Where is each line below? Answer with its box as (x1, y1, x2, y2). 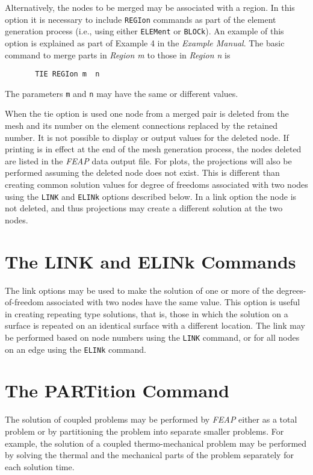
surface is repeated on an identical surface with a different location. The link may (5, 319, 305, 332)
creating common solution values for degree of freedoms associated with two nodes (5, 178, 308, 190)
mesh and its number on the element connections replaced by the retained (5, 119, 277, 131)
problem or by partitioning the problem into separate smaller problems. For (5, 424, 284, 437)
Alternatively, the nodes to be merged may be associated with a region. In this (5, 1, 295, 13)
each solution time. (5, 460, 75, 473)
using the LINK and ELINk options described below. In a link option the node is (5, 190, 297, 202)
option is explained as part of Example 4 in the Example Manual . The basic (5, 36, 285, 49)
